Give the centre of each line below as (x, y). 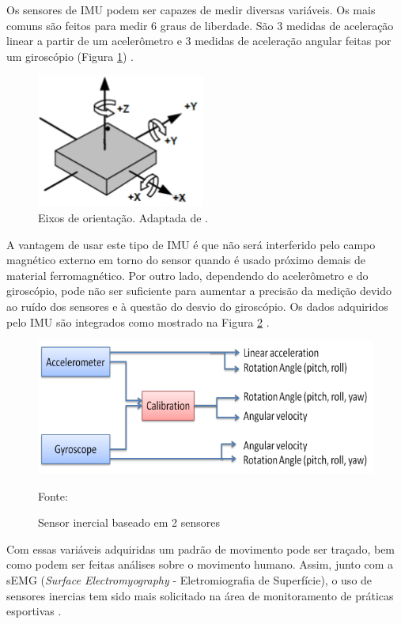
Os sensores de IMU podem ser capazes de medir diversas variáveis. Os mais (191, 9)
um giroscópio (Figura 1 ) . (70, 56)
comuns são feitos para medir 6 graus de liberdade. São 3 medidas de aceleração (200, 25)
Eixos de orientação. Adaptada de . (123, 217)
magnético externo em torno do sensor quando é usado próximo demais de (186, 260)
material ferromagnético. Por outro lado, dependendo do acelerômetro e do (187, 275)
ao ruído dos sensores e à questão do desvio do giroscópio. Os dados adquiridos (197, 306)
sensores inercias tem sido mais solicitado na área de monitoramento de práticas (200, 595)
